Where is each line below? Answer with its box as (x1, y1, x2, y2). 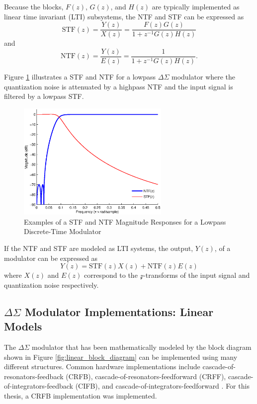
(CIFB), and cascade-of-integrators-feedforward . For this (75, 381, 250, 391)
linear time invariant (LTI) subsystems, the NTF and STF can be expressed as (4, 11, 244, 21)
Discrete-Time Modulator (24, 226, 101, 237)
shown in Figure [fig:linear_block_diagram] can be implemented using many (4, 351, 238, 362)
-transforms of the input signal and (143, 270, 250, 280)
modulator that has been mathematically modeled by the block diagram (32, 341, 252, 352)
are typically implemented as (152, 1, 240, 11)
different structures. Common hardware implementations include (4, 361, 200, 372)
